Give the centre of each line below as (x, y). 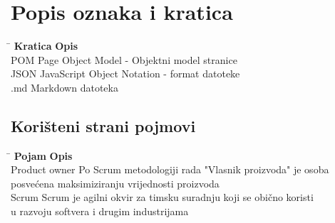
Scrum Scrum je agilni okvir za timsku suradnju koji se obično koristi (162, 197)
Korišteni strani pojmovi (103, 125)
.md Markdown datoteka (65, 87)
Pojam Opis (43, 155)
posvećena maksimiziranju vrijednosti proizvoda (115, 183)
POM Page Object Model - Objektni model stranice (124, 59)
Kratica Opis (46, 46)
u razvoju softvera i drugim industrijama (100, 211)
